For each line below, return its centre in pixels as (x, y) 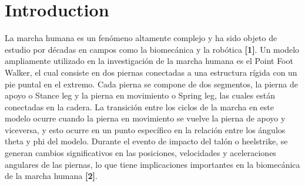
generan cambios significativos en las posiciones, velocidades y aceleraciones (140, 153)
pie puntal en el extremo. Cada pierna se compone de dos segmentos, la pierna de (151, 84)
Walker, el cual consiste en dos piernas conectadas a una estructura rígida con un (151, 72)
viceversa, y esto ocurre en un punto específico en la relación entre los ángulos (145, 129)
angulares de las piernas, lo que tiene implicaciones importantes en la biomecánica (152, 164)
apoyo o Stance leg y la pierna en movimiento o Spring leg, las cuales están (140, 95)
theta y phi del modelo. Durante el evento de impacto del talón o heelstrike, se (146, 141)
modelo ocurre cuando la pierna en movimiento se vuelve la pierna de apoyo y (145, 118)
